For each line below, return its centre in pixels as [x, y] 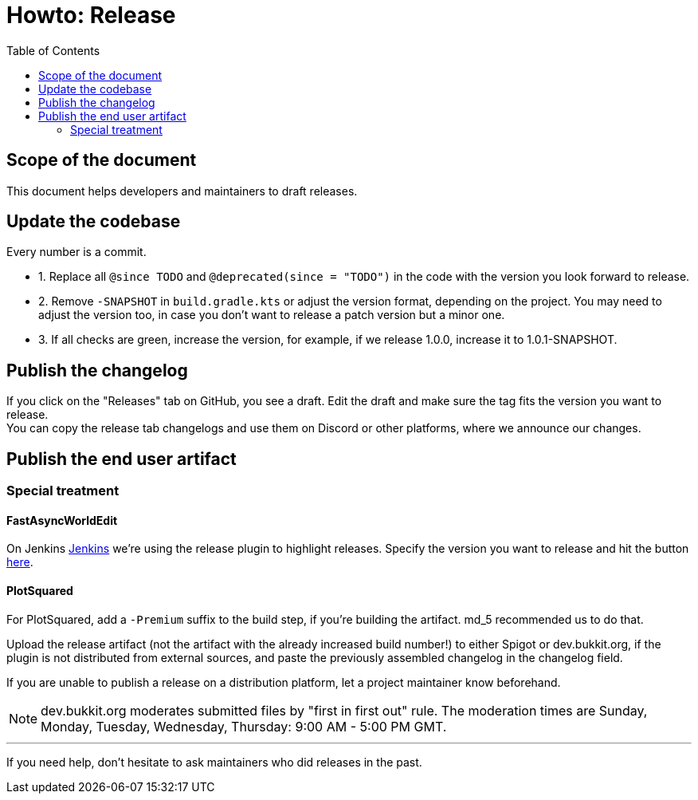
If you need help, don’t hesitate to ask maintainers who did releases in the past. [214, 762]
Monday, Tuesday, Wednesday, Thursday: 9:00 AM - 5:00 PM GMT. [244, 726]
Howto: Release [91, 15]
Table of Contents [53, 50]
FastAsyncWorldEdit [62, 520]
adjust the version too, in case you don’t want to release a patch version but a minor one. [272, 315]
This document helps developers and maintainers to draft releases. [182, 191]
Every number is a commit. [76, 252]
